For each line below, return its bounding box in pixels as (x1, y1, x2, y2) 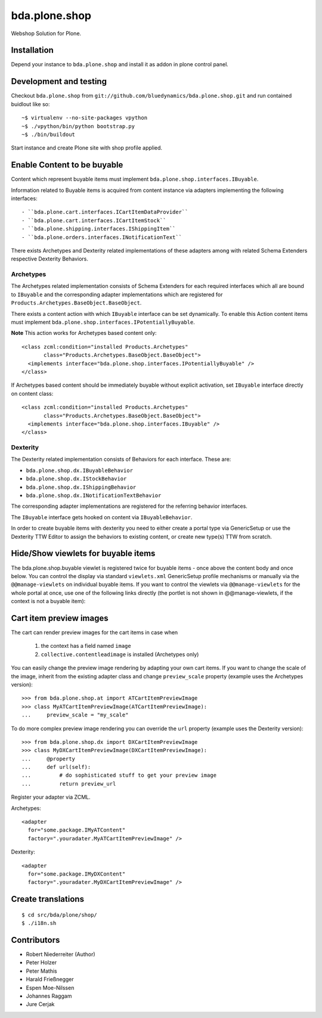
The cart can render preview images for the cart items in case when (11, 629, 178, 636)
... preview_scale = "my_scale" (21, 712, 129, 718)
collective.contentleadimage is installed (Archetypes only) (41, 650, 199, 658)
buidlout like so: (11, 100, 50, 107)
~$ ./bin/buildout (21, 131, 76, 138)
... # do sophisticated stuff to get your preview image (21, 772, 217, 779)
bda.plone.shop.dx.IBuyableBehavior (26, 467, 134, 474)
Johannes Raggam (26, 992, 72, 1000)
